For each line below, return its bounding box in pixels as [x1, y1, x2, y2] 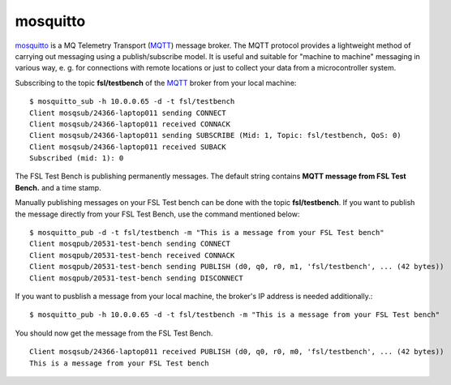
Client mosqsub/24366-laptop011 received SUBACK [29, 142, 226, 152]
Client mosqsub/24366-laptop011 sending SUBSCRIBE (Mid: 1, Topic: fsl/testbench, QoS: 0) [29, 130, 402, 140]
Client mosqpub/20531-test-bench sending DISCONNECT [29, 273, 243, 283]
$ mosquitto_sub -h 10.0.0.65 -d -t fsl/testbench [29, 97, 235, 106]
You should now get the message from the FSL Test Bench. [15, 328, 213, 338]
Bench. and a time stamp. [15, 182, 101, 192]
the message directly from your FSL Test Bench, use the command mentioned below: [15, 209, 300, 219]
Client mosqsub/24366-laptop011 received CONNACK [29, 119, 231, 129]
